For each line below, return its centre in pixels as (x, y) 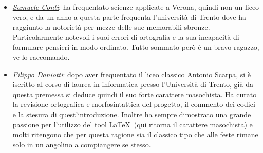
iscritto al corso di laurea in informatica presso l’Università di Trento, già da (133, 84)
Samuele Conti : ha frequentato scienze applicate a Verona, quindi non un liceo (136, 7)
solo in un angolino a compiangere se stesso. (82, 144)
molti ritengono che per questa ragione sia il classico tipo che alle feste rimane (135, 134)
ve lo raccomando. (41, 57)
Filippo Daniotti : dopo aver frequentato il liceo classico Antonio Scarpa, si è (132, 74)
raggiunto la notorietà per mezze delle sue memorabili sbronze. (111, 27)
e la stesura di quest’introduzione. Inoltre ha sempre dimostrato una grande (132, 114)
